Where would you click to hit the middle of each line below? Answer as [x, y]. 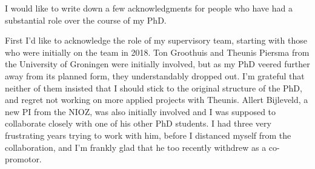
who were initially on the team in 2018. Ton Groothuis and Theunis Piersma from [157, 52]
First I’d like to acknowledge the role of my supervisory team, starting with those [156, 40]
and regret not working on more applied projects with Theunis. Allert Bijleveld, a [157, 100]
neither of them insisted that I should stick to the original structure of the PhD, [154, 88]
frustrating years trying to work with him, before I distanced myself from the [148, 135]
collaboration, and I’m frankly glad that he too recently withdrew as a [136, 147]
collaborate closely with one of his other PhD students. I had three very [138, 123]
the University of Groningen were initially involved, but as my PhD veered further [157, 64]
